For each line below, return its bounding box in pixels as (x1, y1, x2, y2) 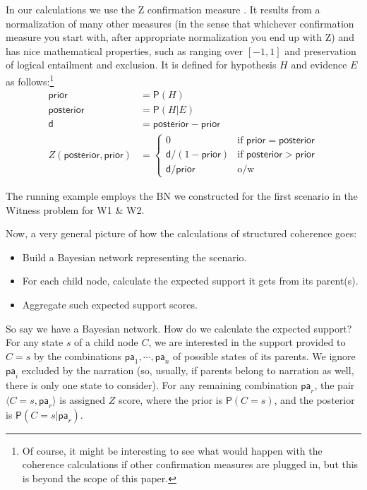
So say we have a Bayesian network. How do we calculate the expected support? (6, 321, 352, 335)
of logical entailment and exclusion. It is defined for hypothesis (6, 57, 277, 72)
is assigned (59, 393, 106, 407)
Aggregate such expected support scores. (22, 297, 198, 311)
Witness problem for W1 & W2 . (6, 202, 145, 217)
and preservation (284, 43, 356, 58)
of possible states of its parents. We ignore (173, 348, 356, 363)
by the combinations (33, 348, 122, 363)
